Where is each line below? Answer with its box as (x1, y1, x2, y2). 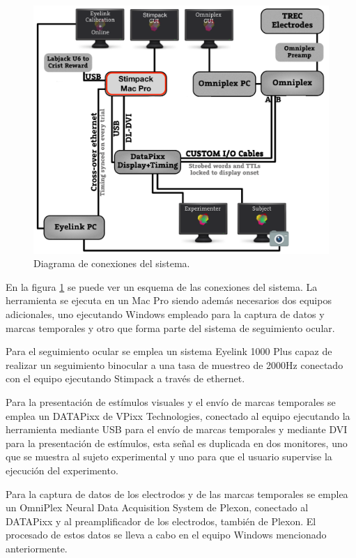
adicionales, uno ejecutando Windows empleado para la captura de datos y (6, 307, 325, 322)
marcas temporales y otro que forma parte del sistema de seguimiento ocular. (6, 320, 335, 335)
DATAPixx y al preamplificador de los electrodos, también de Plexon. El (6, 513, 316, 528)
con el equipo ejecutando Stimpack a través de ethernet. (6, 371, 245, 386)
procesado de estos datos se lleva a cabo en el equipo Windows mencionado (6, 527, 327, 542)
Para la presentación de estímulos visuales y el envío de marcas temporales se (6, 395, 336, 409)
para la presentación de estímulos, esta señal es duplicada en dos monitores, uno (6, 435, 348, 450)
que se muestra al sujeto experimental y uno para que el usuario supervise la (6, 449, 332, 464)
